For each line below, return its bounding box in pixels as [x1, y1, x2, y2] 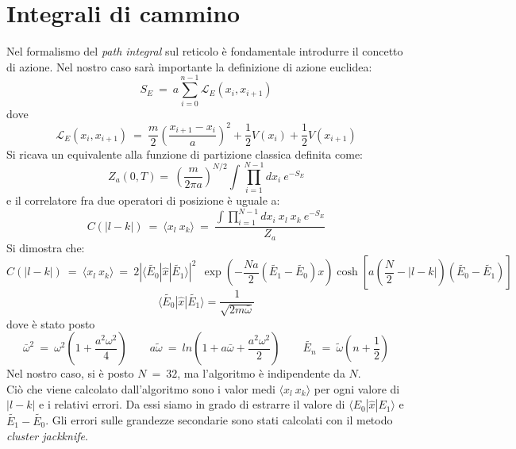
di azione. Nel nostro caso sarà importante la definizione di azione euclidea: [6, 58, 372, 75]
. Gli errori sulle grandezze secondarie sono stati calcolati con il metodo [45, 412, 393, 428]
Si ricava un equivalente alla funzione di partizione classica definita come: [6, 145, 364, 162]
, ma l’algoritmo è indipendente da [177, 365, 345, 382]
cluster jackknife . [6, 428, 88, 444]
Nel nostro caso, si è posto [6, 365, 134, 382]
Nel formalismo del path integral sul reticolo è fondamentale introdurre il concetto [6, 43, 403, 59]
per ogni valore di [314, 380, 400, 397]
